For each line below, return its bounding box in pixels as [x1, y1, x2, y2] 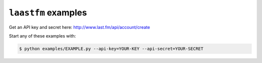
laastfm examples [9, 7, 87, 18]
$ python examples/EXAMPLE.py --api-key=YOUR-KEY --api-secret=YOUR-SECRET [19, 46, 204, 51]
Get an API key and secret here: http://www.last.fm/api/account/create [9, 24, 150, 30]
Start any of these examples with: [9, 33, 76, 38]
